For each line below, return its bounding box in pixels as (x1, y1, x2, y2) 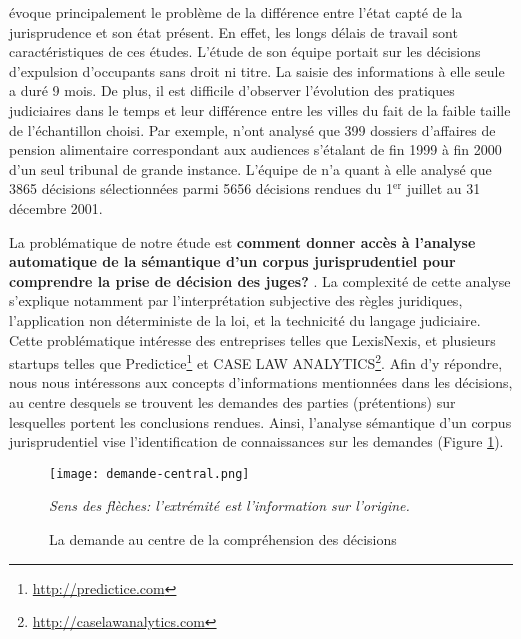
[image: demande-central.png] (49, 466, 250, 481)
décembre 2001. (9, 197, 103, 218)
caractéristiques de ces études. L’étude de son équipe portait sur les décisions (9, 41, 481, 62)
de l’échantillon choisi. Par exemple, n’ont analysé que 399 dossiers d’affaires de (9, 119, 496, 140)
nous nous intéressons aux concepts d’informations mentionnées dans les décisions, (9, 372, 513, 393)
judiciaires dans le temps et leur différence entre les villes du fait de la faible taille (9, 99, 511, 120)
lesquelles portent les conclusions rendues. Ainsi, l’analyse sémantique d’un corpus (9, 411, 512, 432)
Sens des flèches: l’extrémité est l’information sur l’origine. (49, 495, 410, 516)
